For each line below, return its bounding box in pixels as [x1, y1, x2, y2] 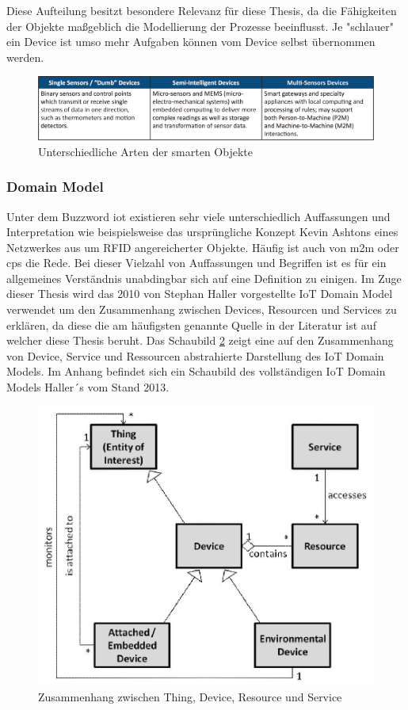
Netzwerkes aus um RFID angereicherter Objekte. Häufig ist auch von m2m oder [6, 239, 399, 255]
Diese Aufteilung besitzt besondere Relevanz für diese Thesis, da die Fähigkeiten [6, 2, 397, 18]
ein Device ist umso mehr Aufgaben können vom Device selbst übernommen [6, 33, 376, 50]
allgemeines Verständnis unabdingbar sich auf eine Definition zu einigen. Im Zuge [6, 269, 402, 286]
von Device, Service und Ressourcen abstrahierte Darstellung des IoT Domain [6, 347, 384, 364]
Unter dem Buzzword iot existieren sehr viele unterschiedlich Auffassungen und [6, 208, 391, 224]
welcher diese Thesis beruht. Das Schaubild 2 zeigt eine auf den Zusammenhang [6, 332, 394, 349]
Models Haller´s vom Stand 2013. [6, 379, 170, 395]
